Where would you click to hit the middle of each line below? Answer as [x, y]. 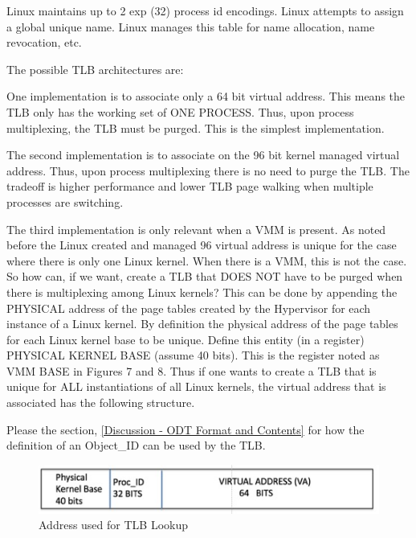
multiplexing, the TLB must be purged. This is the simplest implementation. [196, 127]
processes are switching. [65, 201]
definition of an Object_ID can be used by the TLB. [136, 445]
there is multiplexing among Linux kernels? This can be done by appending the [202, 292]
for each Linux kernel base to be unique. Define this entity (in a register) [186, 339]
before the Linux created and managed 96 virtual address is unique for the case [202, 245]
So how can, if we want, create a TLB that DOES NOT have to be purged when [205, 276]
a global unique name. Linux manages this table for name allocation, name [191, 26]
